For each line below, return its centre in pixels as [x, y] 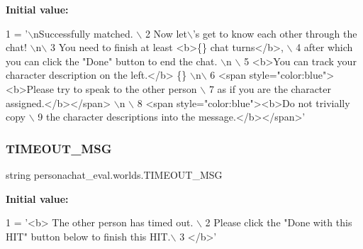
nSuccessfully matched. [83, 33]
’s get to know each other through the [275, 33]
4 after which [324, 47]
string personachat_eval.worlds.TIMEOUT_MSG [114, 174]
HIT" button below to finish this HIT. [88, 236]
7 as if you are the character [270, 88]
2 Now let [166, 33]
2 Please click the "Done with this [279, 222]
